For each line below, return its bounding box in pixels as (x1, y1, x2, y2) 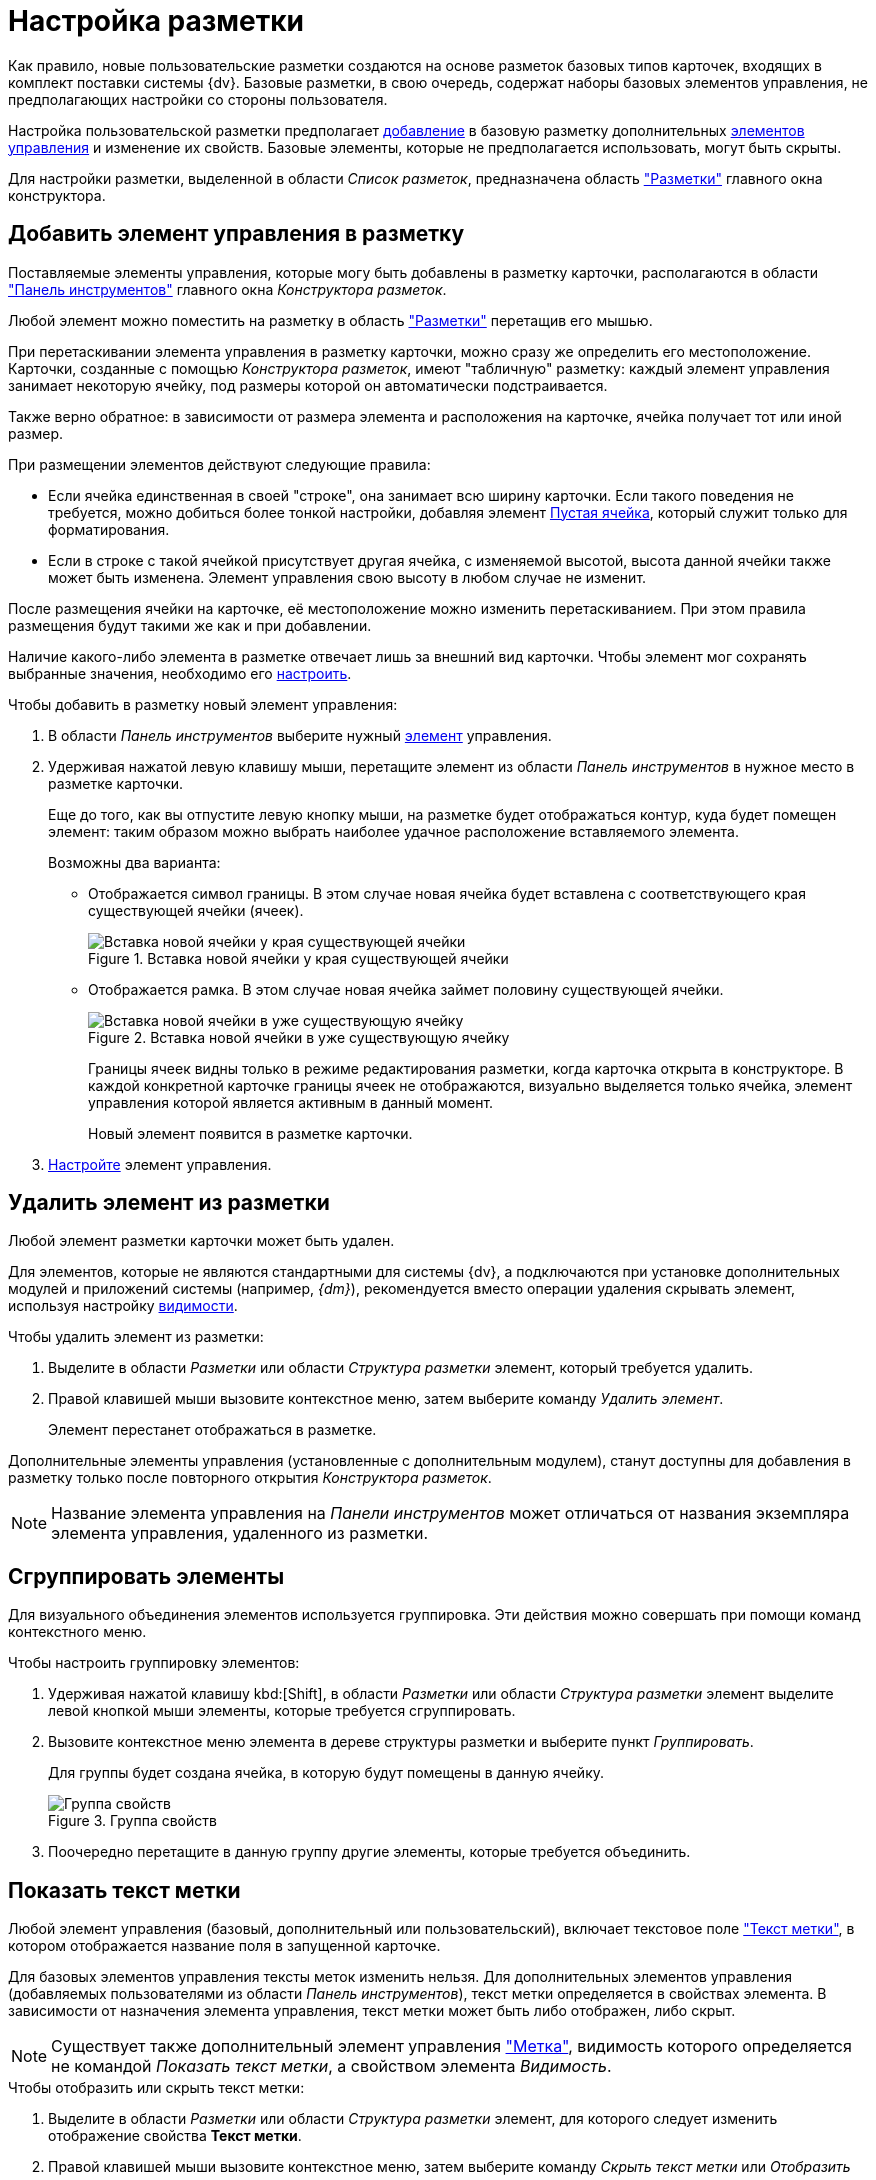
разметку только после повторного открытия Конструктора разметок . (8, 1469, 492, 1487)
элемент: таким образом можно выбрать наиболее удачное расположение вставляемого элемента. (48, 822, 739, 840)
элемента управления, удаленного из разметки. (51, 1523, 429, 1544)
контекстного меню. (8, 1623, 147, 1641)
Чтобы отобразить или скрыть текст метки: (8, 2079, 305, 2097)
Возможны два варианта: (48, 853, 221, 871)
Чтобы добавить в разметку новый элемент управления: (8, 695, 398, 713)
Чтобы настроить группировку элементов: (8, 1654, 300, 1672)
